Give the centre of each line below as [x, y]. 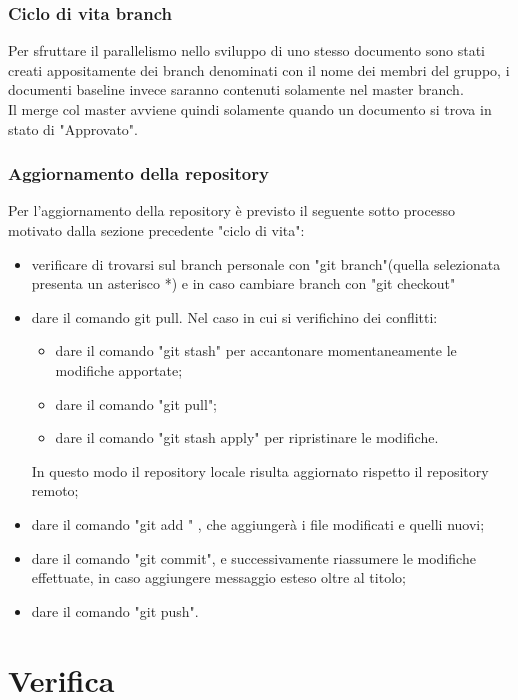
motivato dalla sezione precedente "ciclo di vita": [156, 230]
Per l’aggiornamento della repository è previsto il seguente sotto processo [231, 210]
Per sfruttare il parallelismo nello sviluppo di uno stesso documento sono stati [246, 50]
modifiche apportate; [119, 369]
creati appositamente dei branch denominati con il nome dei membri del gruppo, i [259, 69]
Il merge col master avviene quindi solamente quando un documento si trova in [250, 109]
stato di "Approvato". [73, 128]
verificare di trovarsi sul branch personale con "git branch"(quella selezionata [266, 263]
